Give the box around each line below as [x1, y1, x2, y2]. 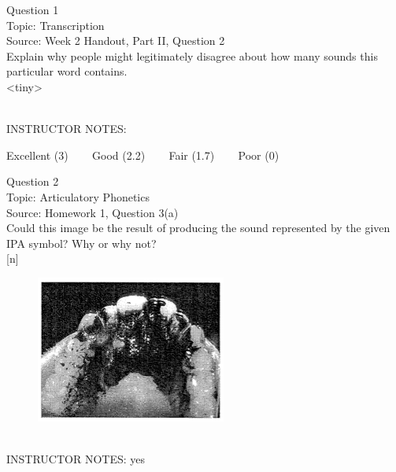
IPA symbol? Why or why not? [6, 234, 157, 251]
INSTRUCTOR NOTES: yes [6, 451, 146, 467]
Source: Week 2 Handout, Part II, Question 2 [6, 32, 225, 49]
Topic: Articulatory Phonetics [6, 188, 150, 205]
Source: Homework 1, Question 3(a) [6, 204, 179, 220]
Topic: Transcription [6, 17, 105, 33]
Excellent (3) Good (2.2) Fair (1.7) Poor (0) [6, 146, 279, 163]
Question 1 [6, 2, 59, 17]
